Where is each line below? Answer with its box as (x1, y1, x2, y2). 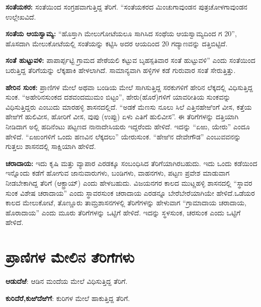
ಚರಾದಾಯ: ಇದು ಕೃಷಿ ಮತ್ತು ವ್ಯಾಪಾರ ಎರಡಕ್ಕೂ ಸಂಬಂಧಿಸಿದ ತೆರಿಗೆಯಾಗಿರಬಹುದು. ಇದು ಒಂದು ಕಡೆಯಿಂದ (6, 158, 257, 168)
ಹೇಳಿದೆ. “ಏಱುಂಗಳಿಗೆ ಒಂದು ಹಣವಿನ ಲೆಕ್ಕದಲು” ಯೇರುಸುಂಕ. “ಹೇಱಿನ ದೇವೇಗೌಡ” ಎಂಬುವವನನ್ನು (6, 131, 241, 141)
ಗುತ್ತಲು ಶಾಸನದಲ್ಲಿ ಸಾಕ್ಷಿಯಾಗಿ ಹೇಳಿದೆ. (6, 141, 96, 151)
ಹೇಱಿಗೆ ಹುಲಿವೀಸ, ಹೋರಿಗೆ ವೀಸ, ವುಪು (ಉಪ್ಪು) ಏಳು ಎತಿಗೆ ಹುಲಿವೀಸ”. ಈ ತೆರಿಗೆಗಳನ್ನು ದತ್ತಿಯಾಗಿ (6, 111, 239, 122)
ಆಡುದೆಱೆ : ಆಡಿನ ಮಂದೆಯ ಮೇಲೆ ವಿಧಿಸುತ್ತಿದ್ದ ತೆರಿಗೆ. (6, 276, 128, 286)
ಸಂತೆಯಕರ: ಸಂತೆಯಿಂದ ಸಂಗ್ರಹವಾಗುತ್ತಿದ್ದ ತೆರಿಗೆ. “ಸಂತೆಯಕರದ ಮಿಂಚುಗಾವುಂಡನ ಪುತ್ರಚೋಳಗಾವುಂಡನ (6, 2, 247, 12)
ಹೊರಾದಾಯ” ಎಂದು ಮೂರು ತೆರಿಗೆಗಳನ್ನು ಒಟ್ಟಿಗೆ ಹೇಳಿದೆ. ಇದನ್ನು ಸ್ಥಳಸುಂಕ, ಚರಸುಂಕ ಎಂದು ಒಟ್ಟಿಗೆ (6, 207, 241, 217)
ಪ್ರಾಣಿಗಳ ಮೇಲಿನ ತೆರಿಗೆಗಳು (6, 247, 135, 267)
